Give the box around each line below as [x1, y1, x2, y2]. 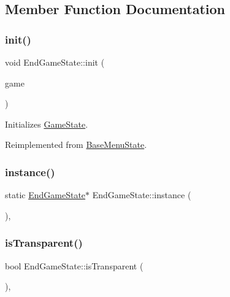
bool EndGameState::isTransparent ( [5, 259, 144, 272]
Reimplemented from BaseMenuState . [5, 138, 147, 151]
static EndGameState [5, 188, 86, 201]
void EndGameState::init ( [5, 56, 105, 68]
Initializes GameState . [5, 117, 88, 130]
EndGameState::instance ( [92, 188, 191, 201]
